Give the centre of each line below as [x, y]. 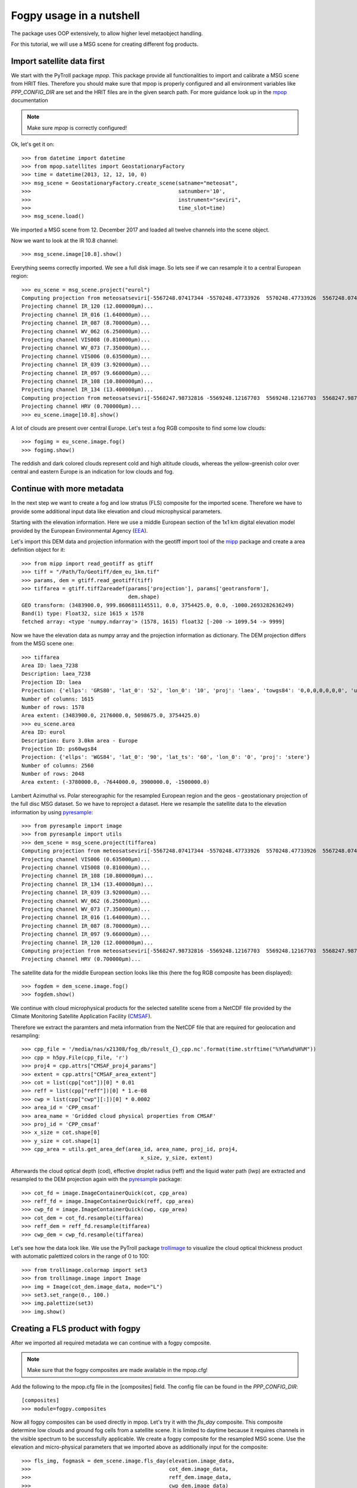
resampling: [25, 1036]
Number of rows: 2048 [53, 774]
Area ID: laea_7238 [50, 666]
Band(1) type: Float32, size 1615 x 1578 [83, 614]
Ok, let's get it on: [33, 144]
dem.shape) [144, 597]
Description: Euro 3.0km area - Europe [80, 740]
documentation [30, 101]
